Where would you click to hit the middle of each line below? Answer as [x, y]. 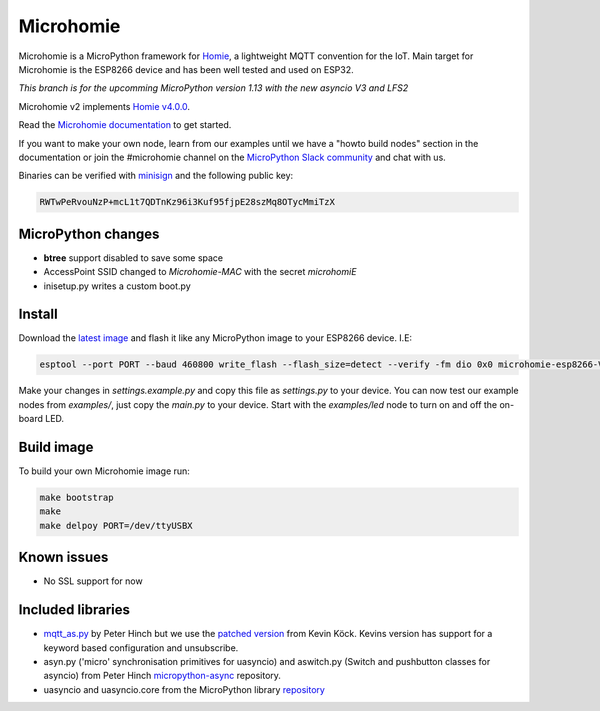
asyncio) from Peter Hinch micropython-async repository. [162, 676]
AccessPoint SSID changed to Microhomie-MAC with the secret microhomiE [200, 272]
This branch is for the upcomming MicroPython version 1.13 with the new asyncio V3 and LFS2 [213, 88]
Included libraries [74, 610]
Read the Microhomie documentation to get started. [125, 125]
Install [38, 314]
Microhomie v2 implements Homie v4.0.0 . [104, 106]
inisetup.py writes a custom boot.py [117, 286]
